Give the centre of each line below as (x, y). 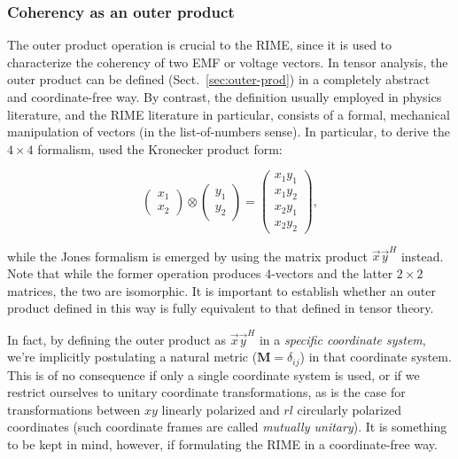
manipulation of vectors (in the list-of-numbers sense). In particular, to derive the (229, 132)
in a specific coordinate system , (342, 339)
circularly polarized (349, 409)
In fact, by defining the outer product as (117, 339)
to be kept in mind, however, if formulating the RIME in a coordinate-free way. (222, 443)
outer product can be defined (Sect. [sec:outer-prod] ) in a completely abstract (219, 79)
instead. (422, 256)
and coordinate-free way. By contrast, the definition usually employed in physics (225, 97)
